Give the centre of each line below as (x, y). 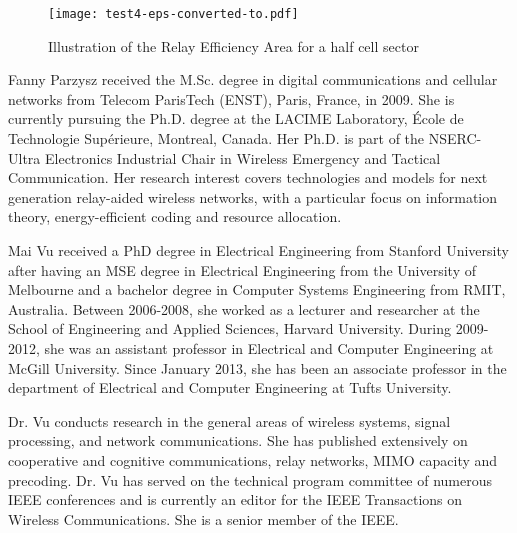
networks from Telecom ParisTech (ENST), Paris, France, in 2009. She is (231, 98)
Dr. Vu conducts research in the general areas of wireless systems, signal (229, 420)
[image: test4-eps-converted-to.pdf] (173, 14)
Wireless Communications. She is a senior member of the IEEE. (203, 518)
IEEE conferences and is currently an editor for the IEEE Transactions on (235, 499)
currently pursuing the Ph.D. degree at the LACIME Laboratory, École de (236, 118)
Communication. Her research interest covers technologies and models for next (248, 177)
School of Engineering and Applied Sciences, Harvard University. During (229, 328)
